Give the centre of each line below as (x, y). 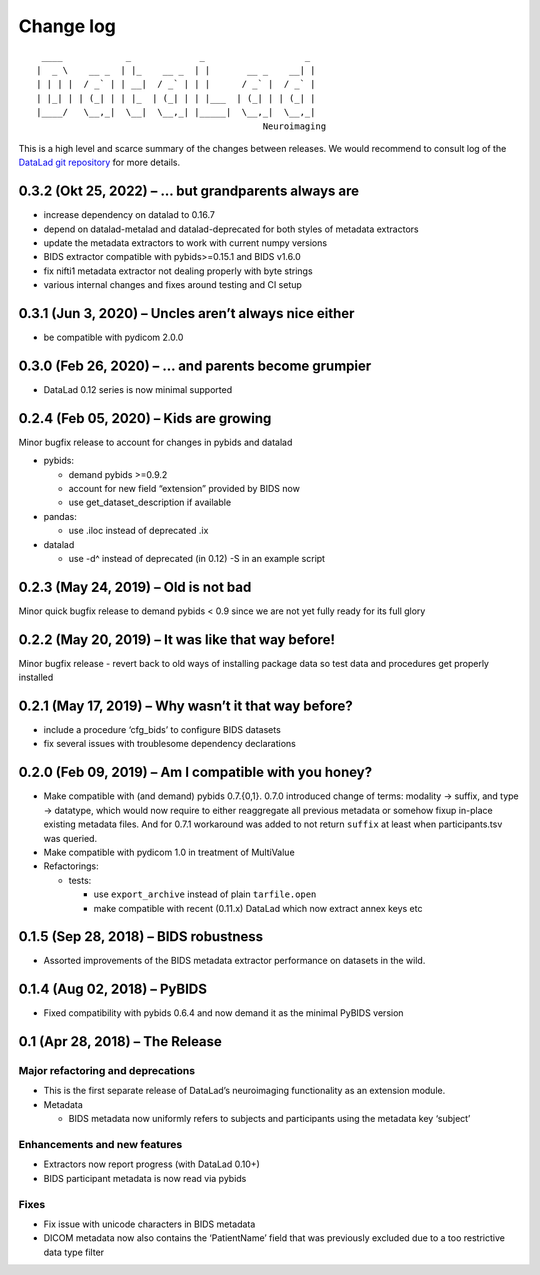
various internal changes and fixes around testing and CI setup (172, 285)
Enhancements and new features (100, 1145)
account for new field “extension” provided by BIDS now (184, 489)
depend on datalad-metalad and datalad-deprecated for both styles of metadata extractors (231, 229)
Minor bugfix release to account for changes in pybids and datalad (155, 442)
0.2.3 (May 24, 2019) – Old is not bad (135, 586)
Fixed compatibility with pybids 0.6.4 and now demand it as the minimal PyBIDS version (223, 1013)
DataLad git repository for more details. (99, 162)
